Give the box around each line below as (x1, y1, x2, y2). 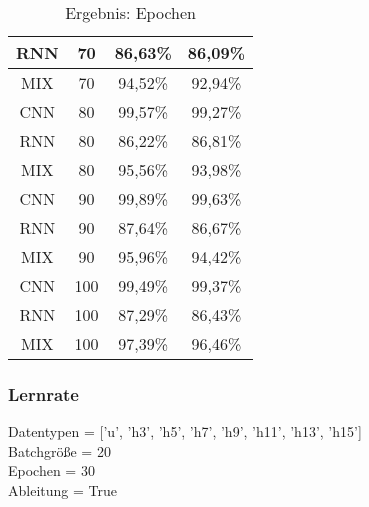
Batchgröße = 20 (8, 440, 111, 461)
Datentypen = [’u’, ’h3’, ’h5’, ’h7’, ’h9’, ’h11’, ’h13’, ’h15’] (8, 421, 362, 442)
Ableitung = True (8, 480, 117, 500)
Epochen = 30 (8, 460, 95, 481)
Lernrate (8, 381, 79, 406)
